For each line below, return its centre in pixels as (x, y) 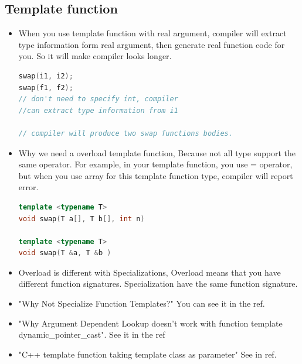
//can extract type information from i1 (98, 110)
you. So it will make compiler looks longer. (95, 56)
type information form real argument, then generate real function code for (152, 44)
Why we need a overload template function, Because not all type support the (157, 152)
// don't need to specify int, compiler (98, 99)
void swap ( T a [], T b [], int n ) (82, 219)
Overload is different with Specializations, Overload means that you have (150, 272)
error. (28, 187)
